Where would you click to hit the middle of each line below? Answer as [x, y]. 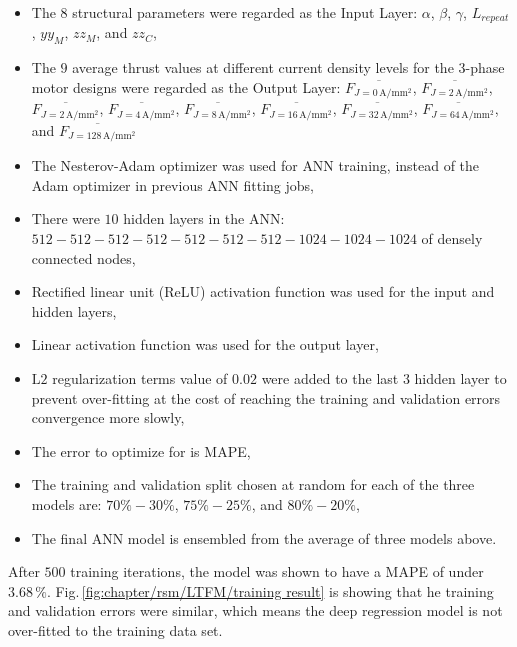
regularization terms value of [140, 377]
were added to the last [330, 377]
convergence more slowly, [108, 417]
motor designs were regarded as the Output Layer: [186, 86]
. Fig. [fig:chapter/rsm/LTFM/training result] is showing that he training [270, 590]
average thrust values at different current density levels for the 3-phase [288, 67]
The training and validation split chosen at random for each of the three [253, 484]
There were [65, 218]
